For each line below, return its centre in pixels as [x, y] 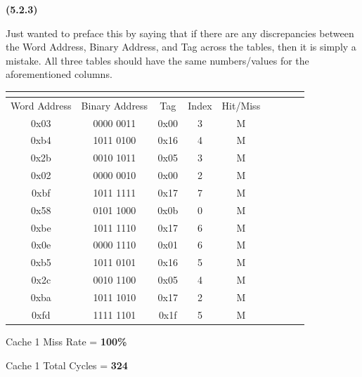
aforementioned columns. [59, 74]
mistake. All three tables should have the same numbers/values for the [157, 60]
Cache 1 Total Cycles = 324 [67, 365]
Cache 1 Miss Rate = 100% [66, 341]
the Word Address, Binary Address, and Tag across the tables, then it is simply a [181, 47]
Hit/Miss [241, 105]
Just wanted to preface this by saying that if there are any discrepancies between [180, 33]
